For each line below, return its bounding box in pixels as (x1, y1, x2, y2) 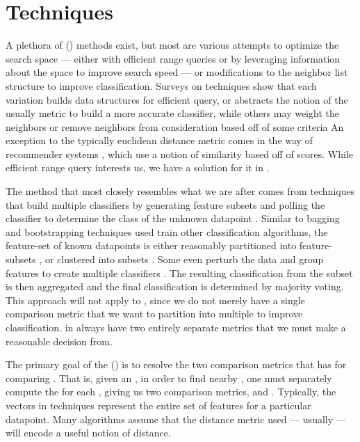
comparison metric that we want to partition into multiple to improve (6, 306, 303, 321)
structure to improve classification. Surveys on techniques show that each (6, 78, 317, 93)
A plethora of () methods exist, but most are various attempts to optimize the (6, 38, 339, 52)
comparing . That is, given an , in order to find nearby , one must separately (6, 370, 332, 385)
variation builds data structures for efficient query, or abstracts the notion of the (6, 92, 348, 106)
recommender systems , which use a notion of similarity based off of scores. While (6, 146, 354, 161)
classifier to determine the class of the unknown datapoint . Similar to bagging (6, 211, 340, 226)
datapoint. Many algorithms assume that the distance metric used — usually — (6, 411, 346, 426)
